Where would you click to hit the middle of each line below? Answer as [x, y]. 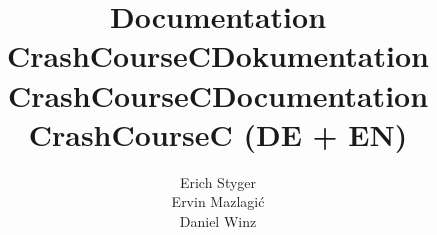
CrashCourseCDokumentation [218, 55]
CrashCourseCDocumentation [218, 94]
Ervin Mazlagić [218, 201]
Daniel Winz [218, 220]
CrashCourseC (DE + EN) [218, 133]
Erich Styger [218, 181]
